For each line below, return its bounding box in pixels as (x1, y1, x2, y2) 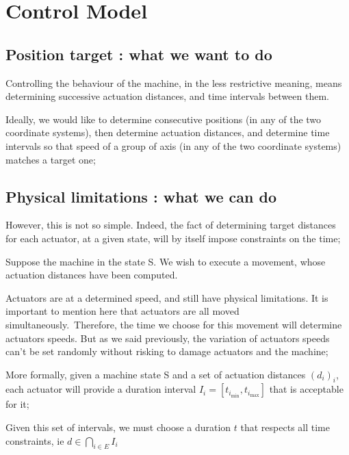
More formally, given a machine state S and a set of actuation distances (5, 367, 306, 381)
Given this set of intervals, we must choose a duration (5, 420, 231, 434)
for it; (5, 397, 29, 411)
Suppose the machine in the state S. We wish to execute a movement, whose (5, 254, 326, 268)
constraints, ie (5, 433, 64, 447)
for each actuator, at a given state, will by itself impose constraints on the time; (5, 231, 341, 245)
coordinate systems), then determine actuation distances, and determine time (5, 125, 330, 140)
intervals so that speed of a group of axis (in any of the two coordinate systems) (5, 138, 341, 153)
